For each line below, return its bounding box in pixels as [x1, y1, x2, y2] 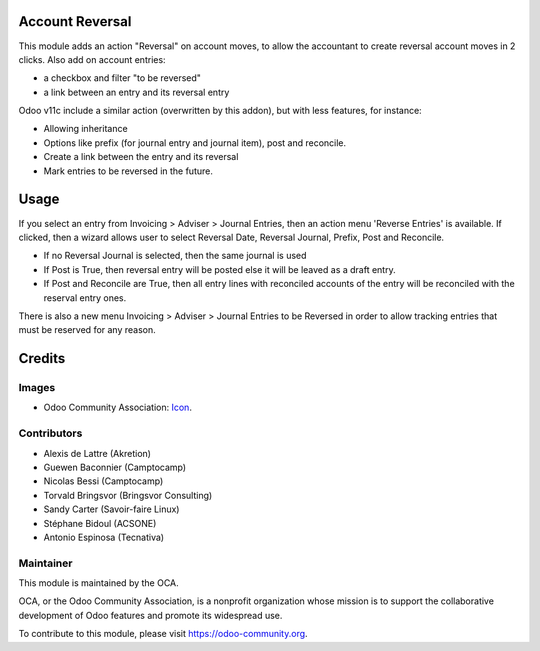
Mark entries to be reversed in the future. [43, 165, 214, 177]
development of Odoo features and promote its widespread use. [18, 609, 283, 621]
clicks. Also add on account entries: [18, 53, 166, 65]
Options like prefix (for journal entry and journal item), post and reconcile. [43, 136, 347, 149]
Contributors [18, 426, 83, 440]
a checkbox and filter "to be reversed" [43, 72, 202, 84]
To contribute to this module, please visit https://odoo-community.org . [18, 628, 309, 640]
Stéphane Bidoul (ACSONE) [43, 517, 157, 529]
